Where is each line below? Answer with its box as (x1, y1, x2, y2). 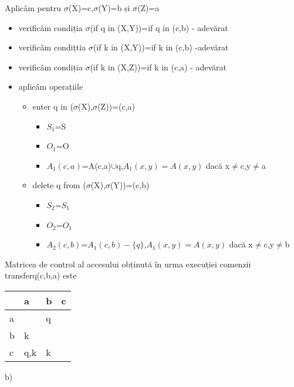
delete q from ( (32, 179, 86, 191)
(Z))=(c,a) (97, 100, 135, 112)
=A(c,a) (82, 159, 111, 171)
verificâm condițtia (18, 41, 86, 53)
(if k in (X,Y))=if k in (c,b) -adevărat (93, 41, 229, 53)
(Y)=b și (98, 2, 130, 13)
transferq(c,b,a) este (5, 269, 77, 281)
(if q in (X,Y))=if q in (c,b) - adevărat (90, 21, 228, 33)
